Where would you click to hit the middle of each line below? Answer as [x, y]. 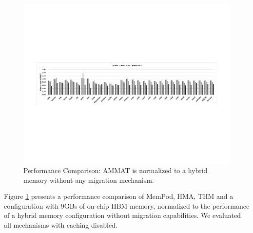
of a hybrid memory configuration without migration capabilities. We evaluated [123, 215]
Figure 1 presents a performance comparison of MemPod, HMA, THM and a [119, 196]
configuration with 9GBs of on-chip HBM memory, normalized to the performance [127, 205]
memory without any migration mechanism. [89, 180]
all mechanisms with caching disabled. [61, 225]
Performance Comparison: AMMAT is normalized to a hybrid [116, 170]
